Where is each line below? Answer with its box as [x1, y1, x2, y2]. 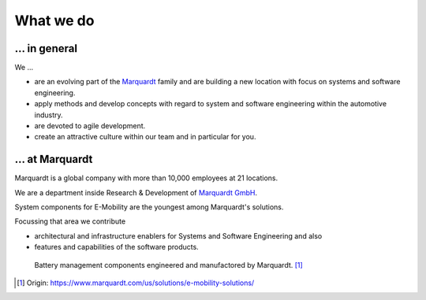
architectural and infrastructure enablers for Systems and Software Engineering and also [34, 231, 323, 240]
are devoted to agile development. [34, 121, 146, 131]
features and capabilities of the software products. [34, 243, 199, 252]
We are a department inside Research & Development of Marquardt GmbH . [14, 187, 258, 197]
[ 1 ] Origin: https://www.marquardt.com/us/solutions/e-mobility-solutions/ [17, 278, 255, 287]
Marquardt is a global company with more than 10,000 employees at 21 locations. [14, 173, 278, 183]
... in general [14, 42, 78, 55]
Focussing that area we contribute [14, 217, 126, 226]
